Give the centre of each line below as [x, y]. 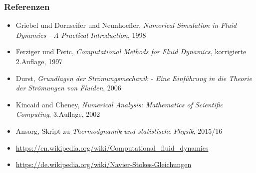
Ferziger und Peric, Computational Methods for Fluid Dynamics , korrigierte [131, 51]
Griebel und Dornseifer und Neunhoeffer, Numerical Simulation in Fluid [126, 25]
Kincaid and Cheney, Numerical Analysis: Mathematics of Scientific [120, 104]
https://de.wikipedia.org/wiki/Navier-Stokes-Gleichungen [104, 164]
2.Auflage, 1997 [39, 61]
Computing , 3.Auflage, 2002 [58, 114]
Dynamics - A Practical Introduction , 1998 [81, 35]
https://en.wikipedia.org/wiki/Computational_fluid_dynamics [112, 147]
